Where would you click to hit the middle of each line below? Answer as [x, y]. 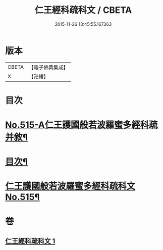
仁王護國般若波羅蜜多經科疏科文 [70, 186]
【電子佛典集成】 [48, 67]
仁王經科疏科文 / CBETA [83, 10]
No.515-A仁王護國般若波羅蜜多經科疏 [81, 125]
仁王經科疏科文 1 [30, 241]
